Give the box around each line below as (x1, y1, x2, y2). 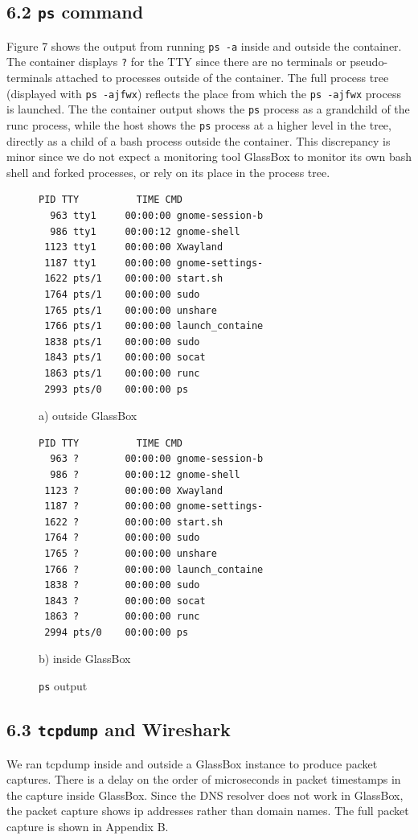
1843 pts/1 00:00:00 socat (44, 352, 206, 364)
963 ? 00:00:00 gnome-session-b (50, 453, 264, 465)
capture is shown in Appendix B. (6, 817, 169, 834)
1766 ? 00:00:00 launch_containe (44, 563, 264, 575)
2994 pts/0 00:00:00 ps (44, 626, 189, 638)
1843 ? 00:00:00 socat (44, 595, 206, 607)
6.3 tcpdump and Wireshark (6, 717, 231, 742)
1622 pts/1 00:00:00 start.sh (44, 273, 223, 285)
